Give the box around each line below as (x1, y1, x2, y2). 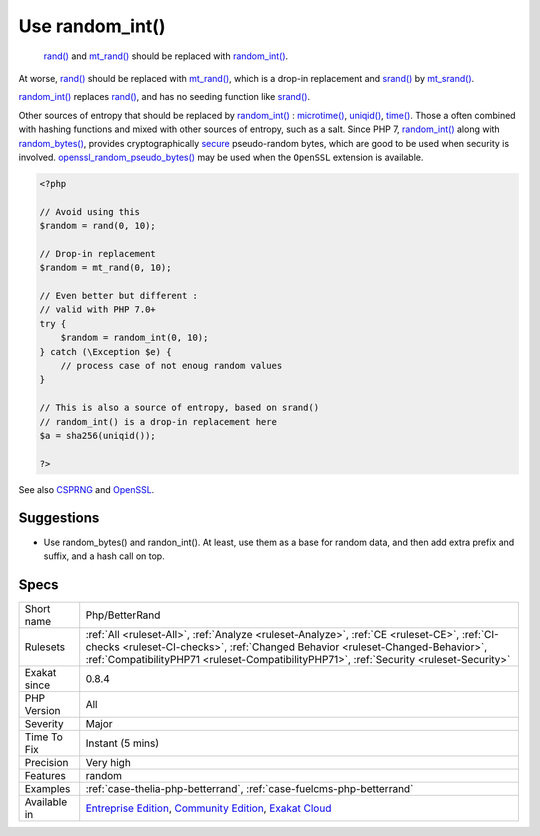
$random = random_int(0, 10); (60, 332, 209, 344)
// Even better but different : (39, 290, 199, 301)
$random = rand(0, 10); (39, 220, 157, 232)
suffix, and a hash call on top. (43, 550, 165, 562)
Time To (24, 730, 64, 744)
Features (24, 768, 67, 782)
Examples (24, 781, 71, 795)
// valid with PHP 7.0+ (39, 304, 157, 315)
